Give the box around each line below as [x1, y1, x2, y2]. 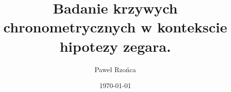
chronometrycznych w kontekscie [3, 17, 227, 37]
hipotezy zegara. [60, 36, 171, 56]
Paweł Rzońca [94, 64, 136, 74]
